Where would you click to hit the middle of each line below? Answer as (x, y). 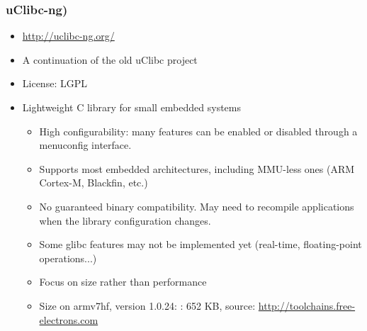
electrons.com (69, 319)
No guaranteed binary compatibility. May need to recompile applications (197, 206)
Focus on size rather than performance (123, 282)
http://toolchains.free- (307, 305)
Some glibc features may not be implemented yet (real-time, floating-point (201, 244)
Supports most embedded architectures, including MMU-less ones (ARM (197, 168)
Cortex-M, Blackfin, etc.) (94, 183)
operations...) (68, 258)
